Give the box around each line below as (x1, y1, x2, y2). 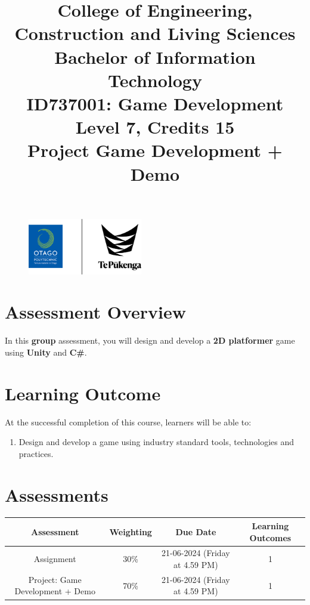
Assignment (33, 552, 76, 565)
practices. (18, 447, 54, 459)
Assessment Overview (5, 300, 187, 324)
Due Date (175, 525, 216, 538)
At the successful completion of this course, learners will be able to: (5, 415, 252, 428)
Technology (108, 67, 202, 92)
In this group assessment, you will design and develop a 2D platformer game (5, 334, 295, 347)
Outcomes (249, 531, 292, 544)
